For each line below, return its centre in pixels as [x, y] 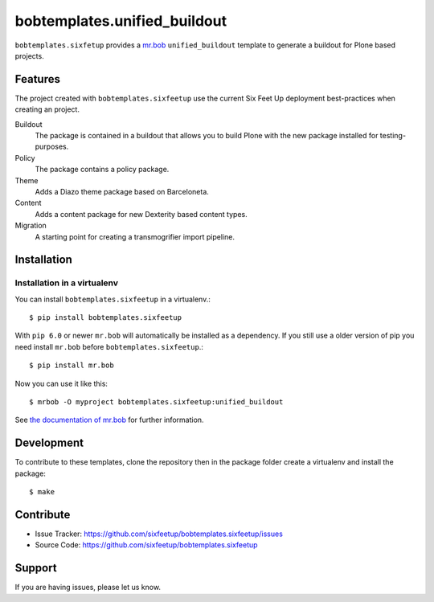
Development [49, 443]
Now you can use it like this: [61, 383]
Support [36, 568]
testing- [393, 136]
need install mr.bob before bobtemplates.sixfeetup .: [109, 346]
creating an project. [47, 109]
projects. [29, 55]
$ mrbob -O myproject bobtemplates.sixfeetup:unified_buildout [156, 402]
